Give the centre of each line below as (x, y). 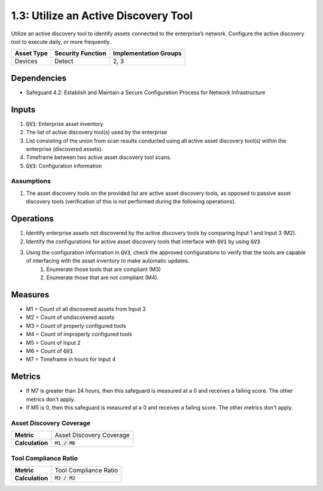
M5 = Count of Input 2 (53, 342)
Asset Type (31, 53)
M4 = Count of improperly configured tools (79, 334)
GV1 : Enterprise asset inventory (65, 123)
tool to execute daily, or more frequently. (61, 41)
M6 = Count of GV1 (49, 351)
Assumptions (31, 181)
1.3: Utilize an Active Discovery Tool (102, 16)
